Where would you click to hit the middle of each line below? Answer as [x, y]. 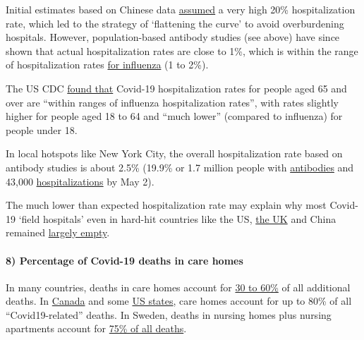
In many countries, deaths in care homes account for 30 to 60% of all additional [178, 287]
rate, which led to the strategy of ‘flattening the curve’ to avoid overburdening [175, 23]
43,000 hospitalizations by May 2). [80, 181]
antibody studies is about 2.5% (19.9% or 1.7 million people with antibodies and [180, 167]
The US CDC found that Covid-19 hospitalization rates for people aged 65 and [176, 88]
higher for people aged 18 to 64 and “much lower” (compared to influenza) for [174, 116]
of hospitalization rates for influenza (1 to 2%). [107, 65]
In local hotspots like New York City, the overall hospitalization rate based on [174, 153]
